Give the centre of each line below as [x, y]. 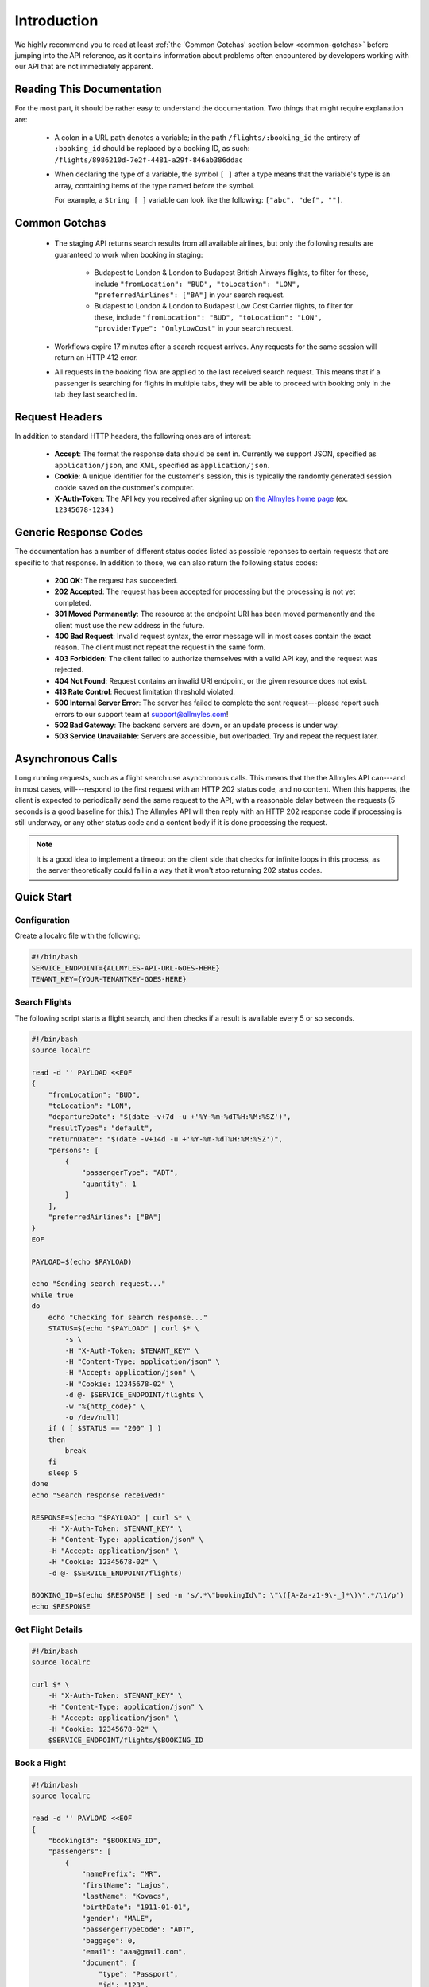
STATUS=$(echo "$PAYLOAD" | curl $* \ [124, 1328]
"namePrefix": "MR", [122, 1874]
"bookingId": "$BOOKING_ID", [105, 1841]
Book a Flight [41, 1763]
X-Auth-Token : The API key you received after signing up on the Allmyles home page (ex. [201, 498]
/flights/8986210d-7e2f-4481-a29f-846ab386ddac [149, 160]
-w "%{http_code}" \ [105, 1406]
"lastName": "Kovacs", [126, 1896]
